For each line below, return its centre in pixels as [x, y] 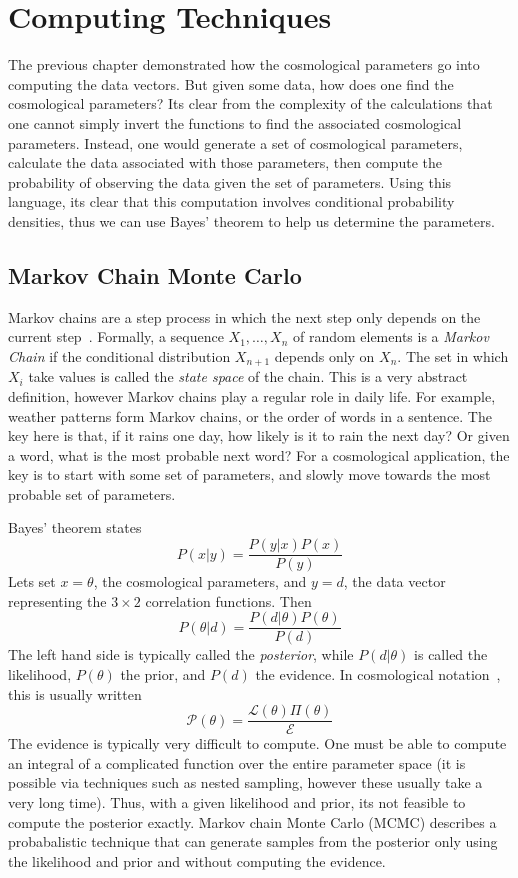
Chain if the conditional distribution [119, 355]
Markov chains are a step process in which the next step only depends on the [244, 316]
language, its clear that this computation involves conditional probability [231, 201]
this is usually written [75, 693]
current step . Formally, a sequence [116, 336]
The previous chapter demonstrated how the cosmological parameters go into [244, 64]
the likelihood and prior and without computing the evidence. [197, 860]
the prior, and [163, 673]
